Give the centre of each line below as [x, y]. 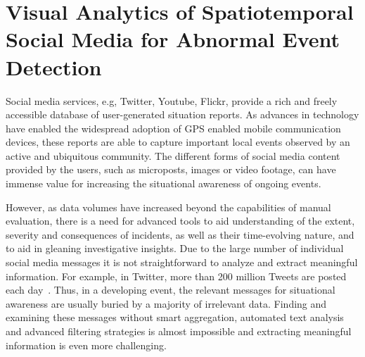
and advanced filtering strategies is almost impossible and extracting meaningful [179, 331]
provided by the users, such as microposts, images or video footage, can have [171, 169]
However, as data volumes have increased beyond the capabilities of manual [168, 207]
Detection [54, 67]
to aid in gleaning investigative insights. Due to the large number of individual [175, 248]
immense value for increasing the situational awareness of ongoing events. [164, 183]
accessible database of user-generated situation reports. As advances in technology [182, 114]
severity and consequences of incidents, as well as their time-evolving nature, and [180, 234]
